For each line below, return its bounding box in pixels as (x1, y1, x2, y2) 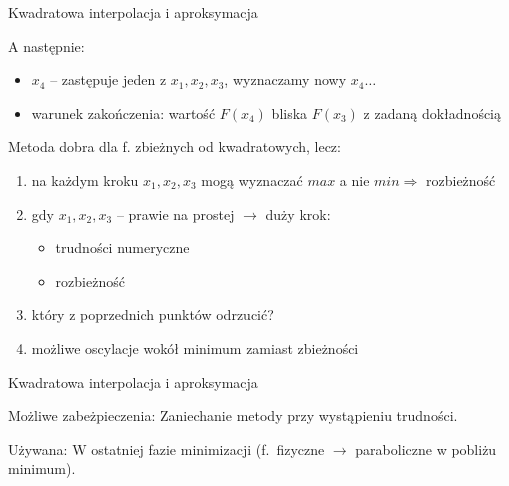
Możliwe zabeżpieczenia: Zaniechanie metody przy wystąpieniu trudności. (8, 405, 458, 426)
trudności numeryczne (55, 237, 190, 258)
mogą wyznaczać (201, 169, 303, 190)
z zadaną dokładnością (363, 102, 502, 123)
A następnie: (8, 35, 85, 56)
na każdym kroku (31, 169, 139, 190)
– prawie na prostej (116, 203, 235, 224)
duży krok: (265, 203, 331, 224)
